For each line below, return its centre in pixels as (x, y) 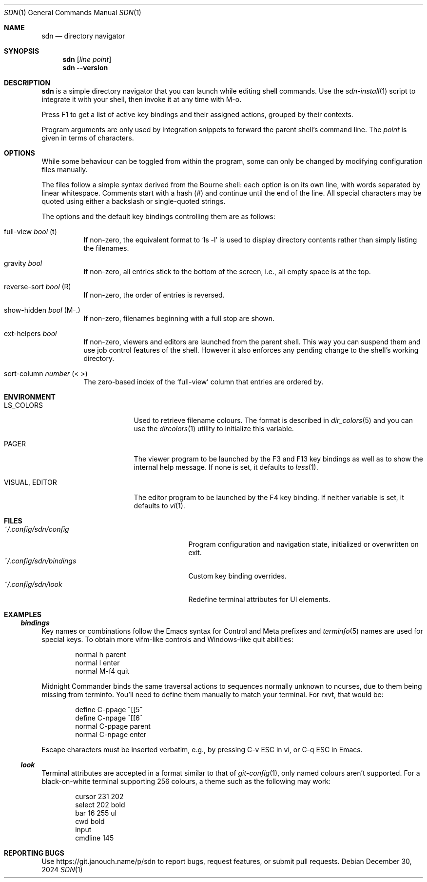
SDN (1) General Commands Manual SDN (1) (73, 12)
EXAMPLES (23, 614)
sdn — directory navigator (83, 36)
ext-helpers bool (30, 333)
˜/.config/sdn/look (33, 584)
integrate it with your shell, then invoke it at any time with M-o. (142, 99)
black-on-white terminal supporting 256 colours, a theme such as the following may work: (186, 781)
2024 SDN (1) (62, 870)
